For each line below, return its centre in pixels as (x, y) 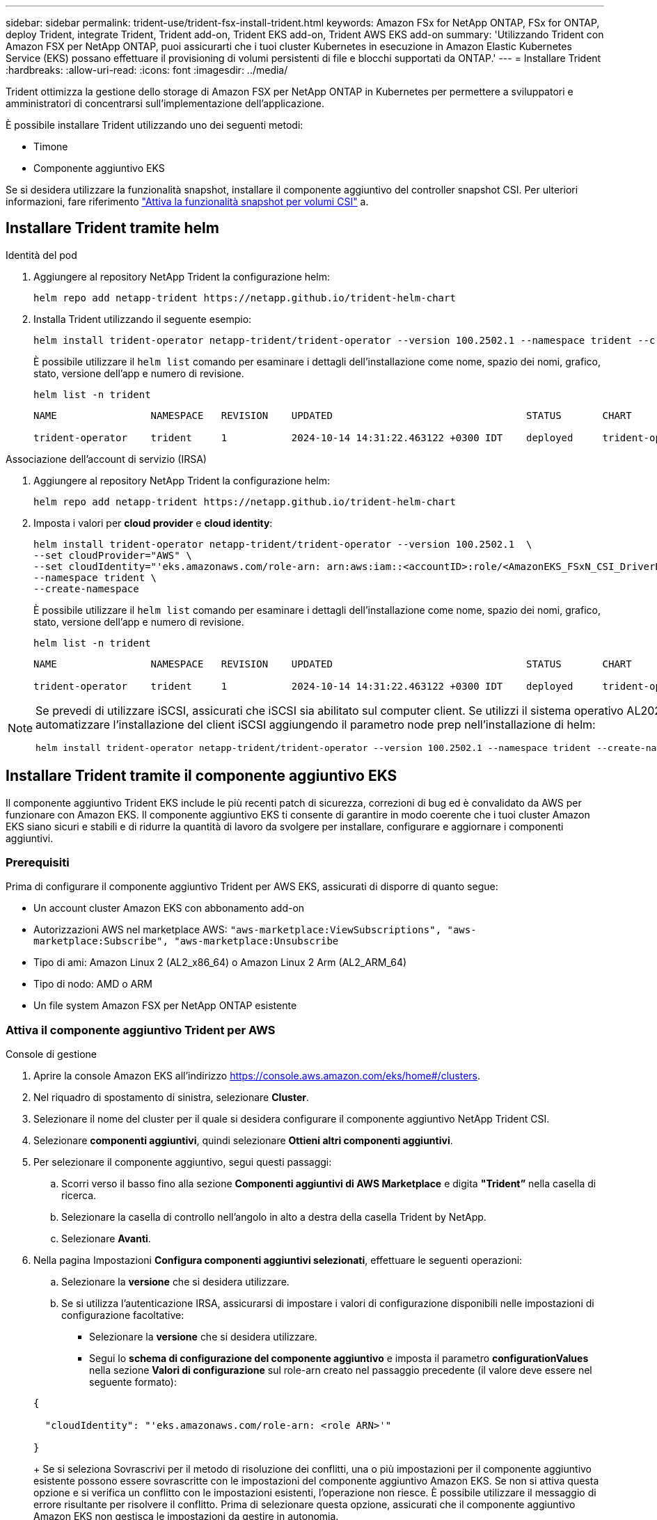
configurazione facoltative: (123, 1315)
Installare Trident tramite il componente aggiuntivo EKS (201, 776)
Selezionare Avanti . (106, 1239)
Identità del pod (41, 255)
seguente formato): (133, 1382)
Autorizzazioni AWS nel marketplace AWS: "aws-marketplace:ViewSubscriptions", (238, 930)
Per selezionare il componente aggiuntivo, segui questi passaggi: (183, 1162)
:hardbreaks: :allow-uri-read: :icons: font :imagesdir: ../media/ (147, 70)
